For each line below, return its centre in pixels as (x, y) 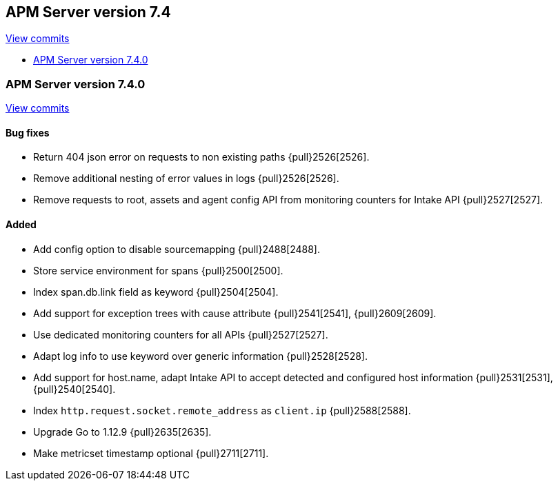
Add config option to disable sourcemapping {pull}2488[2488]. (177, 249)
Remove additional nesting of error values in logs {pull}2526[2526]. (186, 179)
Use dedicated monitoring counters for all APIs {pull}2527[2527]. (181, 334)
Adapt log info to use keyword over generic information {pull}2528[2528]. (200, 356)
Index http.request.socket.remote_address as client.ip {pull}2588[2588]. (222, 410)
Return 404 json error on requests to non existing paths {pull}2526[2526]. (201, 157)
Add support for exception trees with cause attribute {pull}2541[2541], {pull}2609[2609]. (235, 313)
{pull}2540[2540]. (74, 389)
